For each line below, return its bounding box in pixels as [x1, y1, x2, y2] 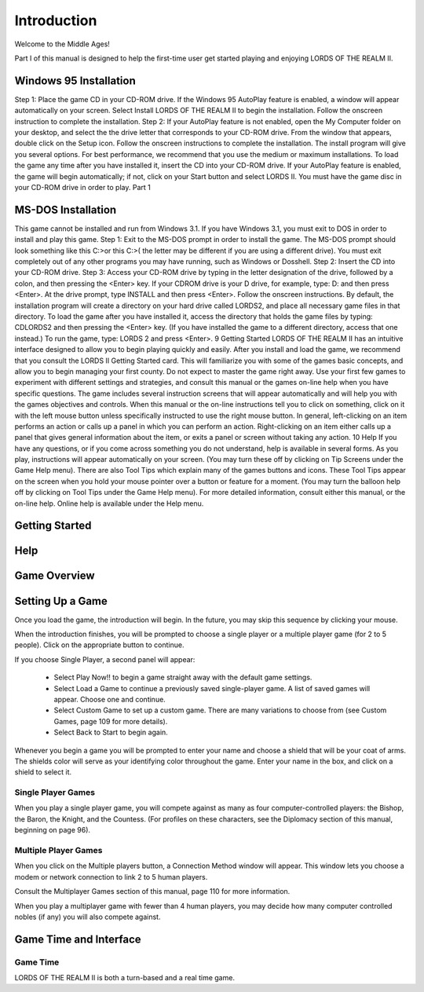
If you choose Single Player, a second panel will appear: [14, 654, 196, 664]
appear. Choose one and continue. [53, 694, 166, 704]
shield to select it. [14, 767, 72, 777]
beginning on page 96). [14, 825, 90, 835]
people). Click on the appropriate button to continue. [14, 640, 185, 650]
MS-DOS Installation [14, 203, 117, 216]
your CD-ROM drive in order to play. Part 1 [14, 182, 151, 192]
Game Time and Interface [14, 932, 141, 946]
